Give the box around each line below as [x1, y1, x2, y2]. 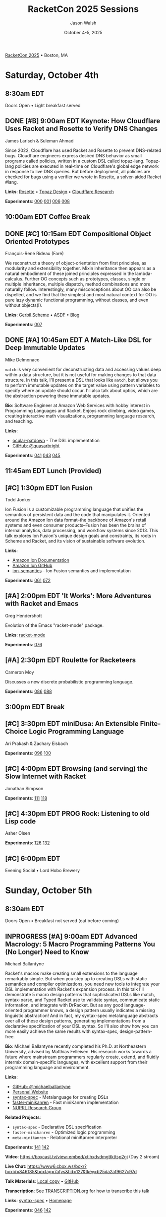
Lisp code [5, 817, 36, 825]
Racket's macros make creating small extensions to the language [5, 970, 138, 976]
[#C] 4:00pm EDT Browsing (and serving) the [5, 764, 148, 773]
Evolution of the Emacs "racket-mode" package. [5, 622, 104, 628]
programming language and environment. [5, 1065, 90, 1071]
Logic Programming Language [29, 727, 124, 736]
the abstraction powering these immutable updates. [5, 393, 111, 399]
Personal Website [12, 1089, 49, 1095]
